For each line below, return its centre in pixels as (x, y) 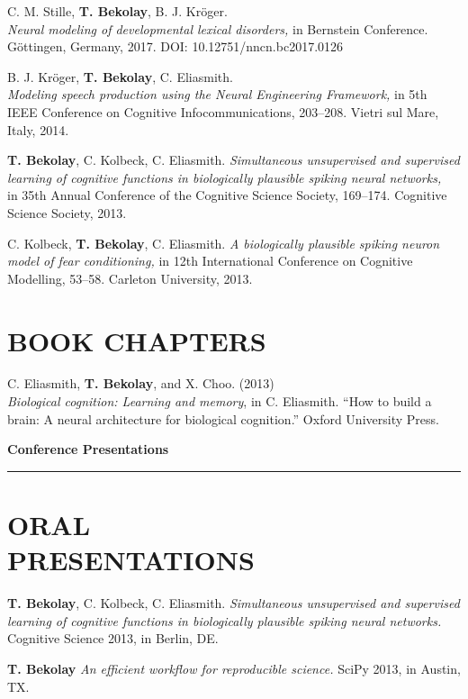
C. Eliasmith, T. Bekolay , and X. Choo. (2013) (141, 383)
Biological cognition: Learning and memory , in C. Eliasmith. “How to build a (220, 401)
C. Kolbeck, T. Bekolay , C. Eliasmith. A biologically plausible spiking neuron (224, 243)
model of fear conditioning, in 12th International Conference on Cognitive (210, 261)
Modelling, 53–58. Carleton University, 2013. (130, 278)
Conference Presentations (88, 449)
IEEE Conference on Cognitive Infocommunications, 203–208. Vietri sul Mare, (223, 111)
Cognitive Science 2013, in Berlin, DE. (113, 638)
